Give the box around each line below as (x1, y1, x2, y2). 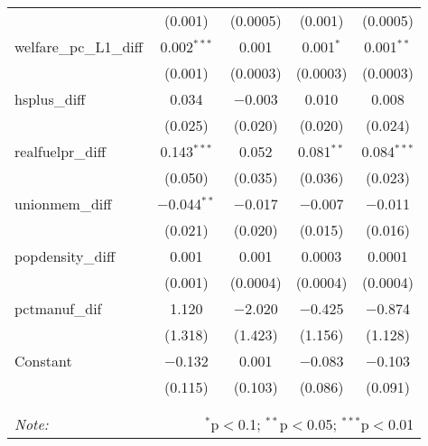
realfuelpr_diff (14, 141, 107, 162)
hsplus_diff (14, 88, 86, 109)
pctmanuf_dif (14, 298, 102, 319)
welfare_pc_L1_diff (14, 36, 144, 57)
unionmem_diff (14, 193, 112, 214)
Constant (14, 350, 72, 371)
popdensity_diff (14, 246, 116, 266)
